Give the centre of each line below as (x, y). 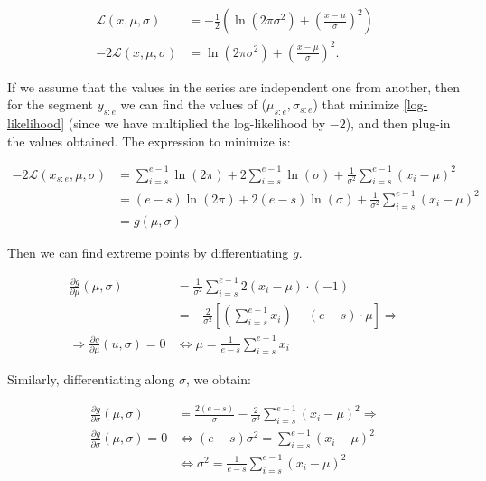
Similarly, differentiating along (91, 379)
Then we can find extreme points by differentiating (148, 252)
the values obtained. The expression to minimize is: (149, 141)
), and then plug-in (398, 123)
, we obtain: (218, 379)
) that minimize (356, 104)
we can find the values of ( (193, 104)
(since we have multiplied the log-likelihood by (197, 123)
